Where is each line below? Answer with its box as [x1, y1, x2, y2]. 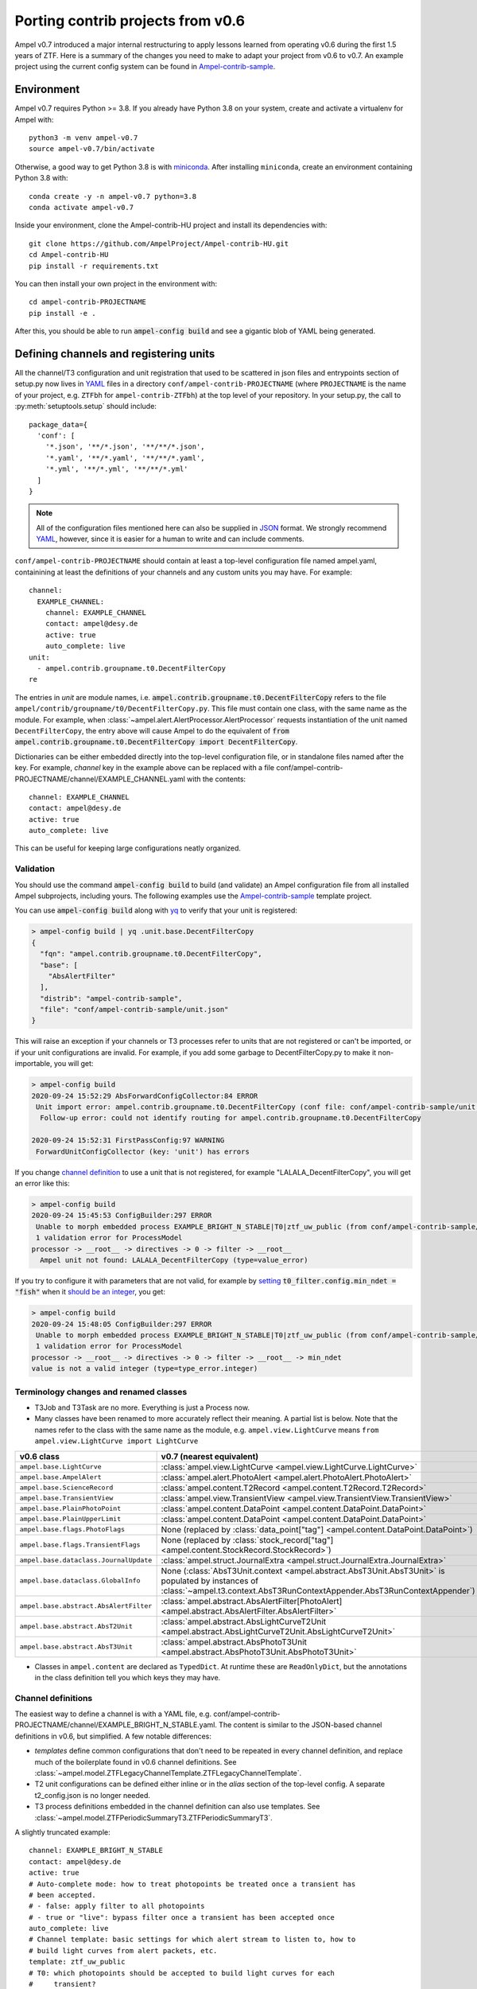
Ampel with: [14, 115, 54, 124]
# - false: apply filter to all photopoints [29, 1901, 206, 1911]
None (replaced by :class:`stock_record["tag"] [161, 1534, 334, 1545]
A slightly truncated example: [14, 1827, 111, 1837]
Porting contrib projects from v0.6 [14, 12, 246, 29]
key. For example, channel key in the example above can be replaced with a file [14, 763, 275, 773]
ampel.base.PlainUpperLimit [19, 1515, 122, 1523]
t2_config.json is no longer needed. [34, 1790, 151, 1800]
